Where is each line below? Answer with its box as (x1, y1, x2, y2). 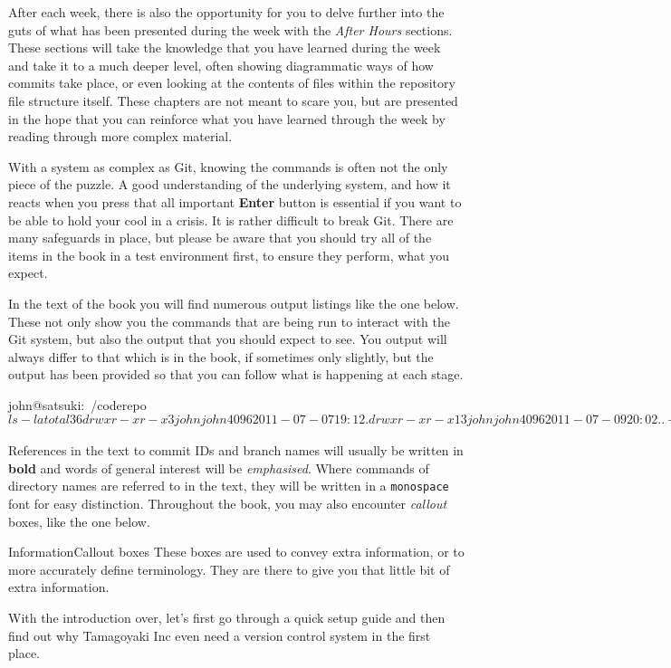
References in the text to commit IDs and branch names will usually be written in (8, 441, 464, 460)
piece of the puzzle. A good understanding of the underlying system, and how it (8, 175, 451, 194)
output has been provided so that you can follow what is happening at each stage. (8, 365, 464, 384)
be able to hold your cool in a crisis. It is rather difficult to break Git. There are (8, 210, 454, 229)
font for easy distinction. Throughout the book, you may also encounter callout (8, 494, 447, 513)
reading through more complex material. (8, 127, 233, 146)
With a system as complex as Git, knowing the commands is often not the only (8, 157, 448, 176)
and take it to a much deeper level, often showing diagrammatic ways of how (8, 55, 434, 74)
